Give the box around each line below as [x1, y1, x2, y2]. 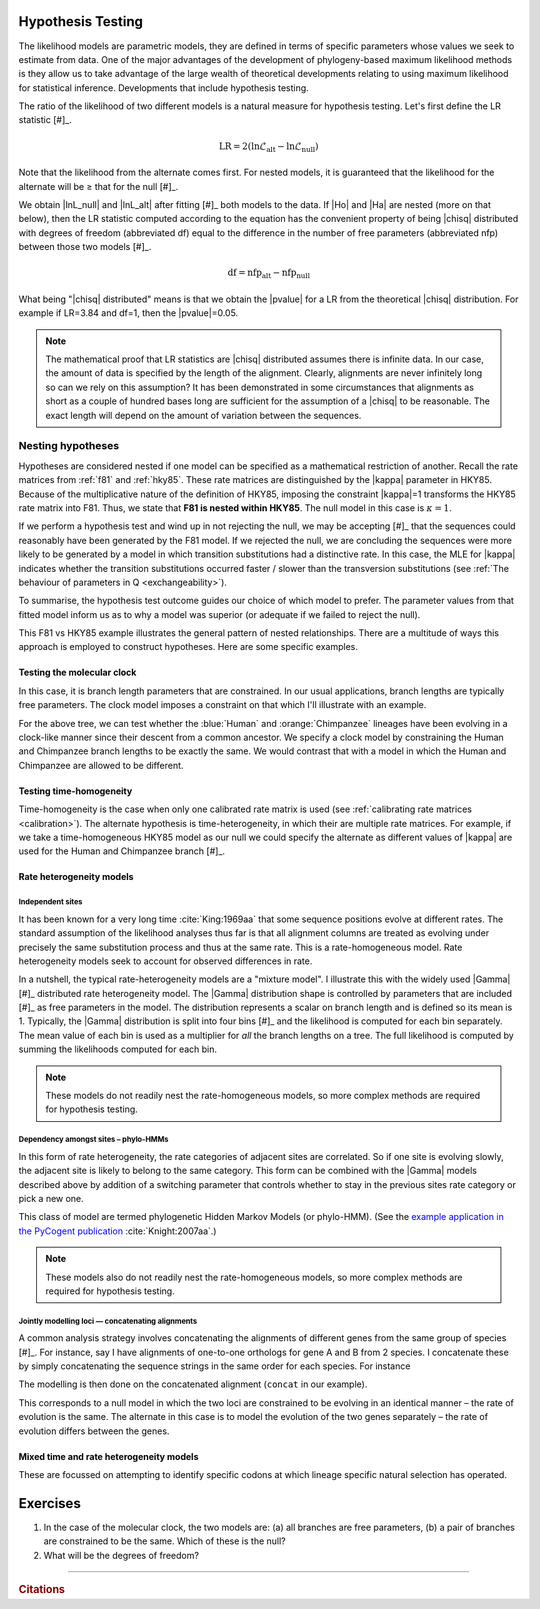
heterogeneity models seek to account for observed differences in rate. [18, 955, 313, 967]
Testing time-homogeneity [18, 785, 133, 797]
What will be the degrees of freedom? [43, 1549, 200, 1561]
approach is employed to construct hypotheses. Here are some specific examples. [18, 641, 359, 653]
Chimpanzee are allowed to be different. [18, 759, 184, 771]
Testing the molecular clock [18, 666, 137, 679]
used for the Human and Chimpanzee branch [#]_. [18, 845, 225, 857]
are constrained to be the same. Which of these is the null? [43, 1535, 287, 1547]
